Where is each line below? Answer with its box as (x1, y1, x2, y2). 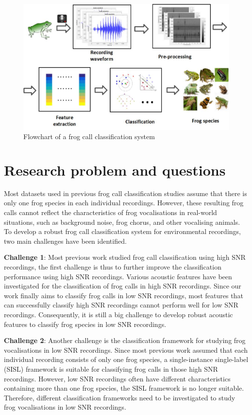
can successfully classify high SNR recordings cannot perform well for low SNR (4, 300, 238, 310)
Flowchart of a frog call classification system (23, 131, 155, 142)
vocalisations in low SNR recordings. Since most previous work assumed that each (4, 344, 248, 355)
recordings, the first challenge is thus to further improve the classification (4, 261, 221, 271)
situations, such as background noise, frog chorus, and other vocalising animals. (4, 217, 240, 227)
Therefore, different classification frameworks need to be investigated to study (4, 392, 235, 402)
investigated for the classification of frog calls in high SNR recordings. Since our (4, 281, 241, 291)
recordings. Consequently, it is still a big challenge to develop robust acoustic (4, 309, 233, 319)
